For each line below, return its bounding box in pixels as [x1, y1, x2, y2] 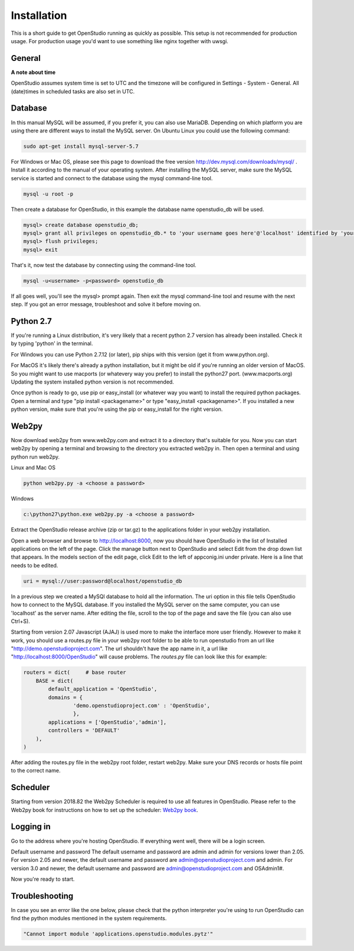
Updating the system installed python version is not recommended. [11, 378, 174, 385]
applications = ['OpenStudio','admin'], [48, 719, 167, 725]
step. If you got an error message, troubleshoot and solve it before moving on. [11, 301, 201, 308]
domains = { [48, 694, 83, 700]
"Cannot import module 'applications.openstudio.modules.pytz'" [23, 931, 214, 937]
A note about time [11, 69, 56, 76]
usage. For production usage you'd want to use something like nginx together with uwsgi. [11, 37, 228, 44]
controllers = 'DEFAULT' [48, 727, 120, 734]
